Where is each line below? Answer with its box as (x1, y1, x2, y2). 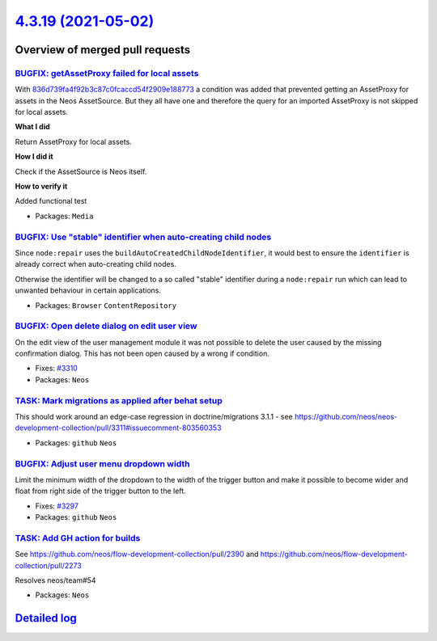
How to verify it (15, 182, 68, 192)
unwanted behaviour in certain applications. (15, 285, 162, 295)
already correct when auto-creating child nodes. (15, 259, 177, 269)
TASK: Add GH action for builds (15, 532, 141, 543)
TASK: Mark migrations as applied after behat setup (15, 394, 223, 406)
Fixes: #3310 (35, 364, 78, 373)
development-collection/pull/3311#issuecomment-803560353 (15, 423, 222, 432)
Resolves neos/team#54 (15, 576, 96, 585)
